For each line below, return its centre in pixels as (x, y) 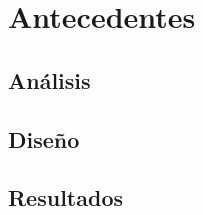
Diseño (44, 138)
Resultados (65, 197)
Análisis (49, 79)
